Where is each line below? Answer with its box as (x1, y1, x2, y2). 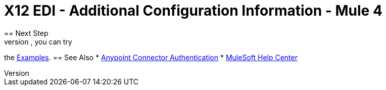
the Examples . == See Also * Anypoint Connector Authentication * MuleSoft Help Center (4, 53, 298, 62)
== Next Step (4, 28, 49, 37)
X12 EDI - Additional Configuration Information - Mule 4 (4, 2, 382, 19)
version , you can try (4, 37, 72, 46)
